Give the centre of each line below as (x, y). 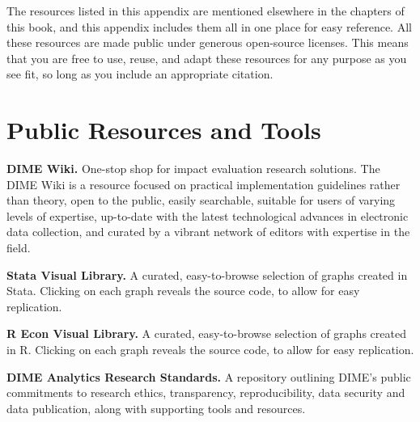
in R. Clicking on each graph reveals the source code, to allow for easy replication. (210, 350)
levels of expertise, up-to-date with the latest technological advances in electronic (208, 215)
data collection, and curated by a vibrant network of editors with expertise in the (208, 232)
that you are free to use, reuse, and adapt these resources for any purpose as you (207, 58)
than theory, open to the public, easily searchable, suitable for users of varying (201, 200)
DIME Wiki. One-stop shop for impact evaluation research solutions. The (193, 169)
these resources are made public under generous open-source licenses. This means (208, 42)
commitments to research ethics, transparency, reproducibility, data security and (206, 392)
